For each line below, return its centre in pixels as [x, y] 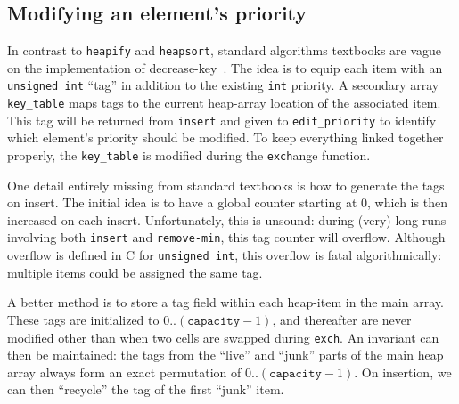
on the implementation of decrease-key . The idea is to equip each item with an [225, 67]
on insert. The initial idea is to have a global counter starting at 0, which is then [227, 202]
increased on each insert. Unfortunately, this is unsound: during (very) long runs [227, 219]
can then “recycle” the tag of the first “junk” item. [146, 389]
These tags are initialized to [83, 319]
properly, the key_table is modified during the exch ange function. [189, 155]
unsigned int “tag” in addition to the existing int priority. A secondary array [223, 85]
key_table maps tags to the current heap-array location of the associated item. [224, 103]
